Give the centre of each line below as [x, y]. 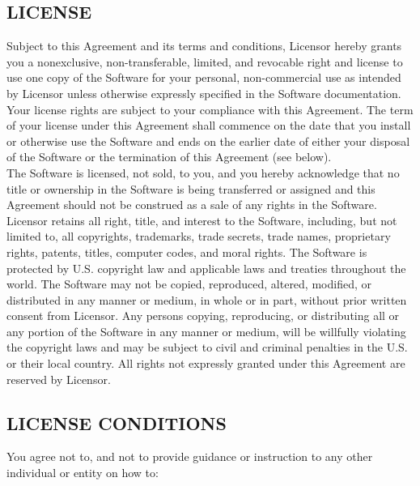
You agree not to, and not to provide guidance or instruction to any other [190, 456]
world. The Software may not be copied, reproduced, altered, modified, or [189, 284]
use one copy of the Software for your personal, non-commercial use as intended [204, 77]
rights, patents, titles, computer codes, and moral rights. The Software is [187, 252]
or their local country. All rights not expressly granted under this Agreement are [206, 363]
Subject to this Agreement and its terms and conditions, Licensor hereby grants [204, 46]
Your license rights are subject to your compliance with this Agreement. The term [210, 109]
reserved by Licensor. [59, 379]
